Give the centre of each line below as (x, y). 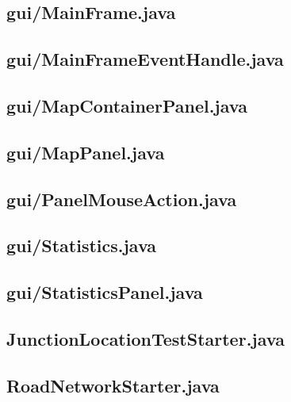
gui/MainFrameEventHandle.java (145, 59)
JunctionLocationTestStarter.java (145, 338)
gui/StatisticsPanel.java (105, 292)
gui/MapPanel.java (86, 152)
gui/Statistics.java (82, 245)
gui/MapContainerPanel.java (127, 105)
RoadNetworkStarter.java (113, 385)
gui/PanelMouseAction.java (122, 199)
